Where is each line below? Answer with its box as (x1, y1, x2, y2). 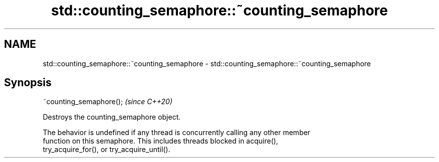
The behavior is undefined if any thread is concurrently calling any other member (43, 128, 311, 137)
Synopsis (4, 76, 52, 89)
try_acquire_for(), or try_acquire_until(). (43, 145, 170, 154)
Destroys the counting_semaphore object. (43, 113, 181, 122)
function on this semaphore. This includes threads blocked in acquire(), (43, 137, 278, 146)
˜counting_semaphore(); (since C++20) (43, 97, 173, 106)
